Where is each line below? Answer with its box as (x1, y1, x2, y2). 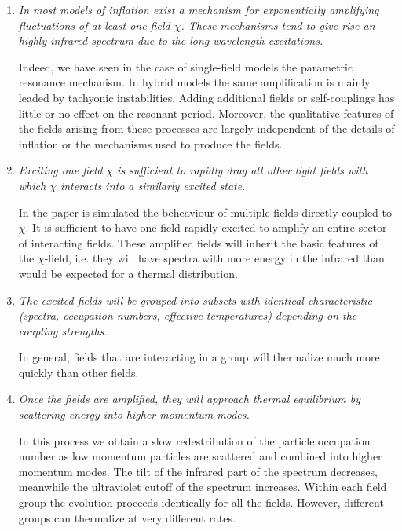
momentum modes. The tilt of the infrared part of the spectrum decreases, (18, 463, 378, 479)
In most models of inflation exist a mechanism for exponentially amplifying (18, 2, 379, 17)
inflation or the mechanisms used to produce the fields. (18, 135, 283, 152)
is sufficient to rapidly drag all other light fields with (117, 162, 368, 178)
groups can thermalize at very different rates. (18, 509, 236, 526)
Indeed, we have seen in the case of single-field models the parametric (18, 58, 353, 75)
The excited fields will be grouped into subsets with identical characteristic (18, 291, 372, 308)
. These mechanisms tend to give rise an (181, 16, 375, 33)
